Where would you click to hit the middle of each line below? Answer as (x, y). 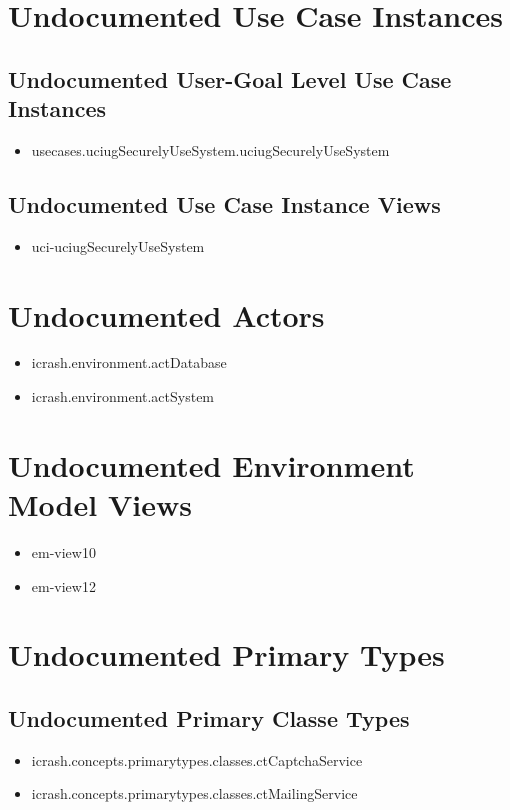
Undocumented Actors (166, 314)
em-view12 (63, 585)
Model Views (100, 504)
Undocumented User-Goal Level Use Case (230, 78)
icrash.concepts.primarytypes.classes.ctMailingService (194, 793)
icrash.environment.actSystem (123, 396)
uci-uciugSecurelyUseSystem (118, 245)
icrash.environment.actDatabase (129, 362)
